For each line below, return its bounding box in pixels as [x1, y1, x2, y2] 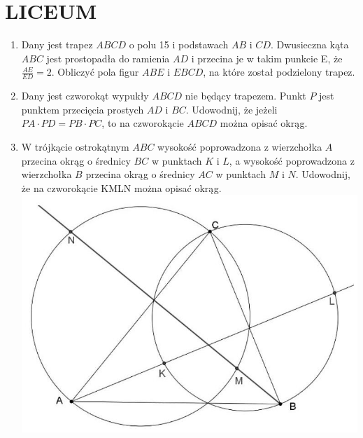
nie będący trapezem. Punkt [185, 88, 306, 103]
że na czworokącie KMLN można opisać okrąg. [21, 180, 222, 195]
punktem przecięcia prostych [21, 102, 144, 116]
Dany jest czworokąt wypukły [21, 88, 149, 103]
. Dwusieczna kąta [270, 37, 349, 52]
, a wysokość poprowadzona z [229, 153, 355, 167]
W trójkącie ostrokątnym [21, 139, 129, 153]
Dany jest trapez [21, 37, 93, 52]
